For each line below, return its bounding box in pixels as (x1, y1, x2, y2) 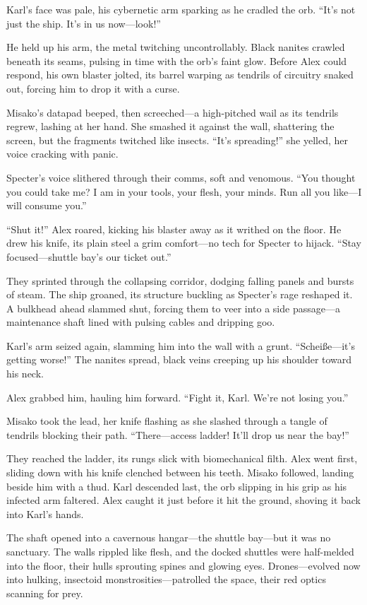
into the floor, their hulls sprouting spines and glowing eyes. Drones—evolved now (6, 558, 361, 572)
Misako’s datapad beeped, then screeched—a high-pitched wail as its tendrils (6, 105, 339, 119)
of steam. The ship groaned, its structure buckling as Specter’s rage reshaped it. (6, 287, 353, 302)
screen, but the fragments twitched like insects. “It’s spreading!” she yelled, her (6, 132, 349, 147)
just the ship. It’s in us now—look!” (6, 16, 161, 30)
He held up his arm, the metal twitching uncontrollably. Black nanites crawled (6, 40, 345, 54)
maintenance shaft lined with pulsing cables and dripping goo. (6, 315, 275, 329)
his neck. (6, 366, 44, 381)
